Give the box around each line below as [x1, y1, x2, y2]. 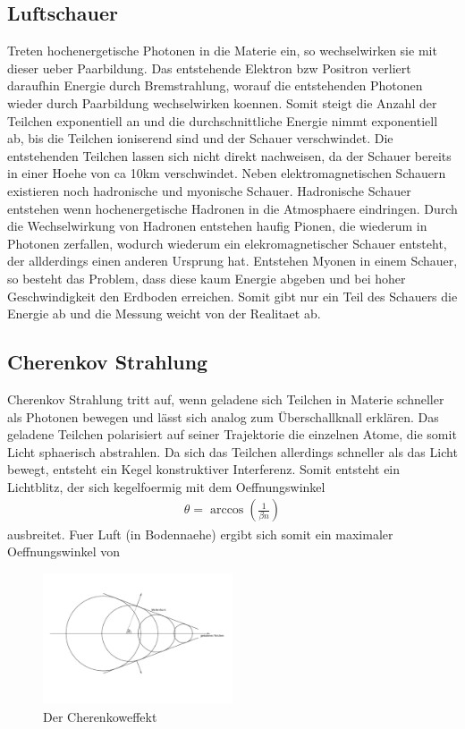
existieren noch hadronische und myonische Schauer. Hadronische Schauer [7, 181, 411, 199]
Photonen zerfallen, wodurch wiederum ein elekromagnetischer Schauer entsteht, [7, 233, 447, 252]
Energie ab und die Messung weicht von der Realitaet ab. [7, 304, 321, 323]
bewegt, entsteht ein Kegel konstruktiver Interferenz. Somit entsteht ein [7, 460, 401, 479]
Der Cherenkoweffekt [43, 707, 157, 725]
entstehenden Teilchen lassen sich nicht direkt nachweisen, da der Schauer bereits [7, 146, 452, 165]
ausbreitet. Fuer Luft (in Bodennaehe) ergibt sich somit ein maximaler [7, 524, 393, 543]
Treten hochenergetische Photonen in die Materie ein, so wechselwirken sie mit [7, 41, 437, 60]
